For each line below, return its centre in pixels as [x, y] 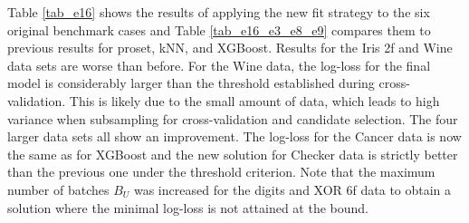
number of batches [58, 189]
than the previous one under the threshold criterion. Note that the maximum [221, 172]
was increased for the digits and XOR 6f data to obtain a [292, 189]
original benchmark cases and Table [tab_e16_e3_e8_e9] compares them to [219, 29]
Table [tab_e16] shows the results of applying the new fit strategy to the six [219, 12]
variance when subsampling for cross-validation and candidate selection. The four [233, 118]
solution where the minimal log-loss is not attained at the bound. [188, 207]
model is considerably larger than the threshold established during [191, 83]
